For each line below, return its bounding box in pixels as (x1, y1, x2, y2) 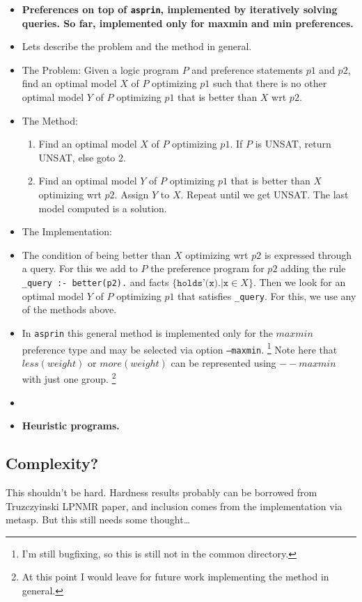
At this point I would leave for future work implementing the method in (22, 569, 329, 584)
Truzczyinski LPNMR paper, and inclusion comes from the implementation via (6, 498, 343, 513)
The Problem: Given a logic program (22, 62, 179, 77)
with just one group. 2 (22, 370, 116, 386)
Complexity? (6, 452, 99, 474)
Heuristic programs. (22, 418, 120, 433)
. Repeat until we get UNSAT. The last (180, 187, 349, 201)
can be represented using (171, 355, 276, 370)
